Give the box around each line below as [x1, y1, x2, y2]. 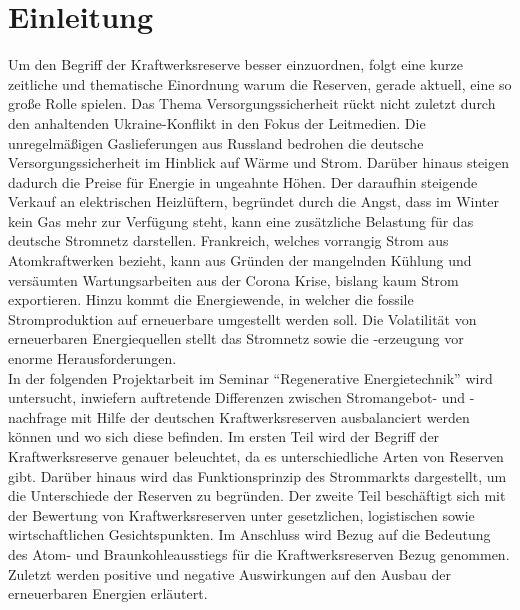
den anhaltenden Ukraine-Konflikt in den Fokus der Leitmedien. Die [8, 112, 426, 133]
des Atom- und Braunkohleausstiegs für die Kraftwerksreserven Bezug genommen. [8, 543, 510, 564]
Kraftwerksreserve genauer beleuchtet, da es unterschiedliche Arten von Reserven [8, 446, 504, 466]
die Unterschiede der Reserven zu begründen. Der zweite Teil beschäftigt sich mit [8, 485, 506, 506]
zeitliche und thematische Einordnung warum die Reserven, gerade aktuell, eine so [8, 73, 512, 94]
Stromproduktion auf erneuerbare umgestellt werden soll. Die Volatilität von [8, 308, 477, 329]
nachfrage [8, 406, 67, 427]
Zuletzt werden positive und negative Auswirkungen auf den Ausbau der [8, 563, 451, 584]
